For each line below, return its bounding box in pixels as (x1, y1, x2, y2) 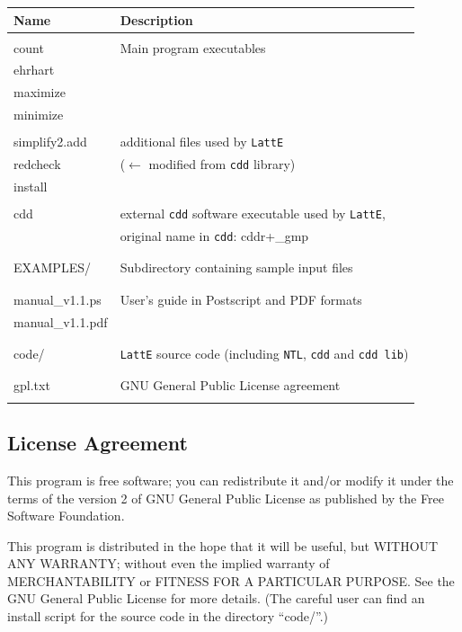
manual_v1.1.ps (13, 289, 102, 308)
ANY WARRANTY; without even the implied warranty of (7, 554, 330, 573)
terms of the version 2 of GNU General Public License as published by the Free (7, 488, 444, 507)
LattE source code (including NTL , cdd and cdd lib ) (120, 343, 409, 362)
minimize (13, 105, 64, 124)
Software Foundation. (7, 506, 125, 525)
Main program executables (120, 38, 266, 57)
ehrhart (13, 60, 55, 79)
